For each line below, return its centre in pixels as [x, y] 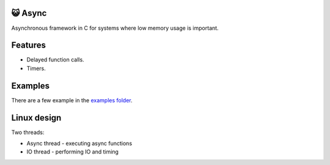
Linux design [36, 118]
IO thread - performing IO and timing [73, 152]
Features [28, 45]
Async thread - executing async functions [79, 144]
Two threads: [28, 132]
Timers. [36, 68]
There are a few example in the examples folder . [72, 100]
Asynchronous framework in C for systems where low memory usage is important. [115, 28]
